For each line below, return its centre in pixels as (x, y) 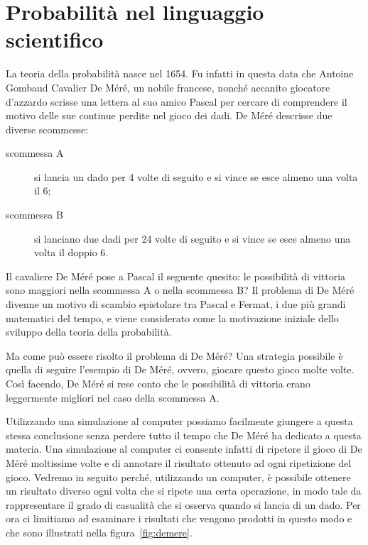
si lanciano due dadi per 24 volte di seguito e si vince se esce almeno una (193, 238)
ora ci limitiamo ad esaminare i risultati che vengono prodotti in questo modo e (179, 518)
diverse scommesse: (47, 129)
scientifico (55, 39)
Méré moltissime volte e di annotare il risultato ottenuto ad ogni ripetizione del (179, 462)
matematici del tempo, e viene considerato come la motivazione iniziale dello (172, 318)
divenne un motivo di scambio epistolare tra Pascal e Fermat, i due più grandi (176, 304)
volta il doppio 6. (71, 252)
